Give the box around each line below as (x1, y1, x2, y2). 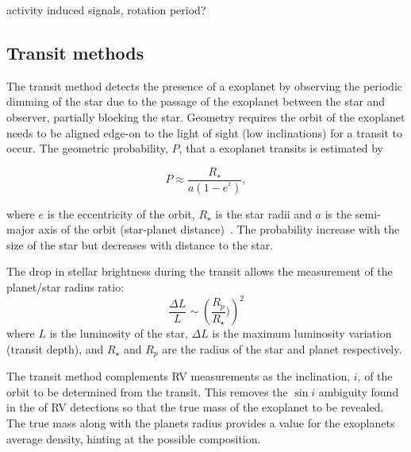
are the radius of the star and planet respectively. (162, 340, 402, 357)
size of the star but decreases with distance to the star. (6, 236, 274, 253)
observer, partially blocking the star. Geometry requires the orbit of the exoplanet (6, 108, 405, 125)
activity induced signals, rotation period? (6, 2, 206, 17)
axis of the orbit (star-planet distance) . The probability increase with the (38, 221, 400, 238)
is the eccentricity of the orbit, (47, 205, 195, 222)
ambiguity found (318, 383, 399, 400)
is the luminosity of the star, (49, 325, 188, 342)
